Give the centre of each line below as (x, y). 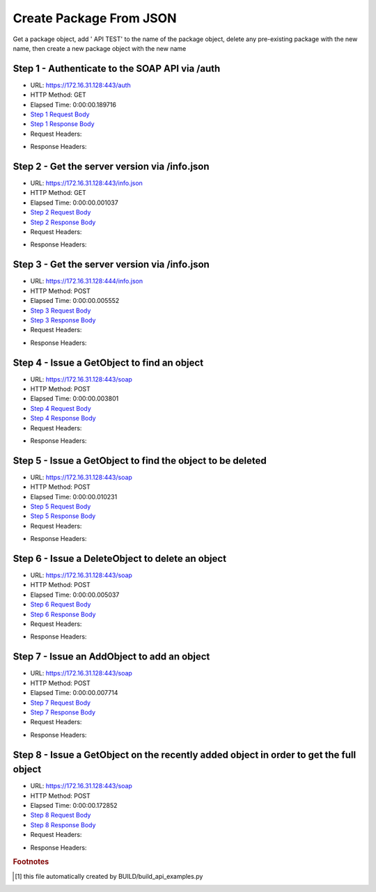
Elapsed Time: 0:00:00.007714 (74, 693)
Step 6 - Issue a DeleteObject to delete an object (119, 558)
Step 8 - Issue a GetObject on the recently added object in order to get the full (185, 754)
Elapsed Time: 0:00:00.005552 (75, 301)
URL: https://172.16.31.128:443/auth (81, 85)
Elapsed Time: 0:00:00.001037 (74, 203)
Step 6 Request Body (61, 604)
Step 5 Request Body (61, 507)
